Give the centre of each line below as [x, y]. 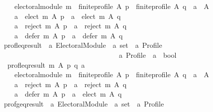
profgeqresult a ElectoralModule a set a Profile [84, 103]
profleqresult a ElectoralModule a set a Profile [83, 45]
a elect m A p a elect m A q [67, 16]
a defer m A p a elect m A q [68, 94]
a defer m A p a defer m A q [68, 35]
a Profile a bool [148, 55]
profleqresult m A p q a [46, 64]
